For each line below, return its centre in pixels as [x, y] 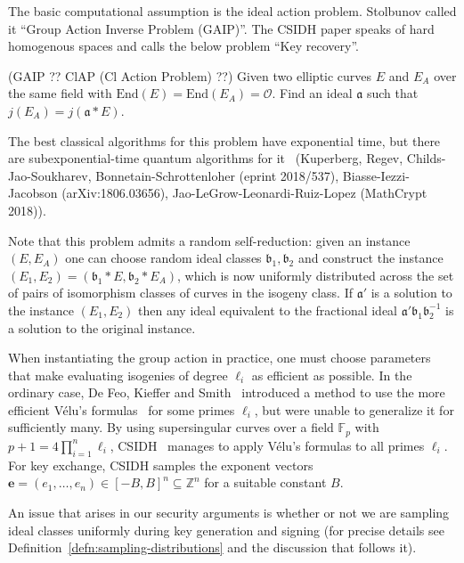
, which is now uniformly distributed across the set [316, 275]
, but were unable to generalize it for [354, 409]
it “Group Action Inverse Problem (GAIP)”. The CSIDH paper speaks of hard [221, 28]
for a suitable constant [265, 482]
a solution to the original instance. [102, 327]
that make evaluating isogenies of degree [118, 375]
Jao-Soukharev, [50, 175]
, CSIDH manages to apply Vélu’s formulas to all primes [267, 445]
